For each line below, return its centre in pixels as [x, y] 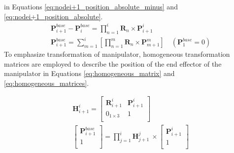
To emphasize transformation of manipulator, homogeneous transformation [117, 54]
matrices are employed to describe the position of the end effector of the [113, 63]
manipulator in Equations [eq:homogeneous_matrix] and [89, 73]
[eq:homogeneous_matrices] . [47, 83]
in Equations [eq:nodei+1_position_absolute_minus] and [91, 6]
